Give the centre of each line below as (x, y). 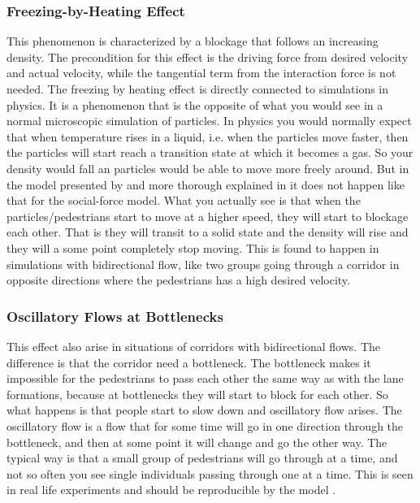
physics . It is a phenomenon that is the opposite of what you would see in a (195, 104)
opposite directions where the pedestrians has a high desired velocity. (178, 280)
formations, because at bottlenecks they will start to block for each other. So (197, 394)
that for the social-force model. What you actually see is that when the (184, 200)
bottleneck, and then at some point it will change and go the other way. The (197, 442)
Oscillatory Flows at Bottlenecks (115, 316)
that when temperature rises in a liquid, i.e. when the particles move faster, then (208, 136)
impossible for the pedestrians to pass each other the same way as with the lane (205, 378)
